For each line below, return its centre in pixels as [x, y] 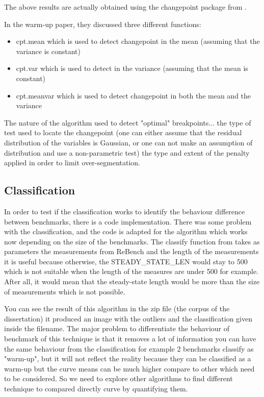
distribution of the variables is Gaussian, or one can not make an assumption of [128, 142]
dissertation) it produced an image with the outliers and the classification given [128, 318]
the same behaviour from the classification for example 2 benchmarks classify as [129, 348]
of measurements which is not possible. [65, 291]
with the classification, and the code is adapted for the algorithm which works [126, 231]
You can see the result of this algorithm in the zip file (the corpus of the [117, 308]
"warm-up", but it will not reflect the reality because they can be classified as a [128, 358]
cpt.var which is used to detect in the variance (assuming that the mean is [132, 68]
